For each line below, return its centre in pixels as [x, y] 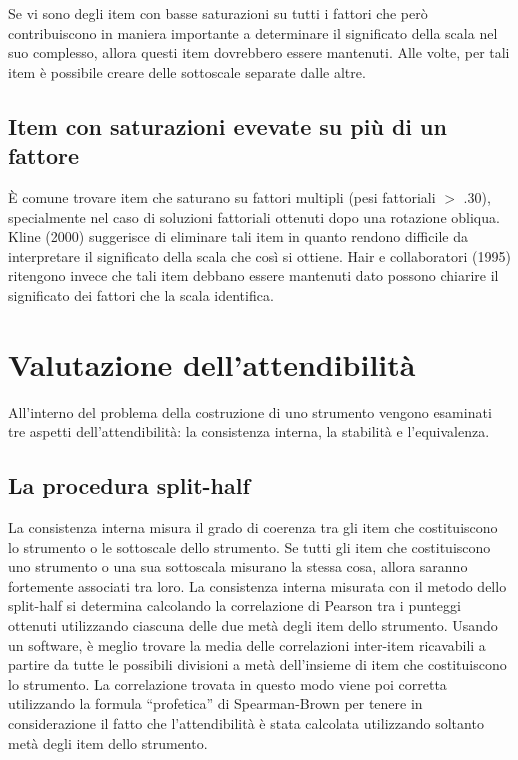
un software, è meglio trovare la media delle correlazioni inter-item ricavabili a [247, 644]
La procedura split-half [129, 485]
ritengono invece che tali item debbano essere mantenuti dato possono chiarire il [253, 275]
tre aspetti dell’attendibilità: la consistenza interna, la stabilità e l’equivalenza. [249, 431]
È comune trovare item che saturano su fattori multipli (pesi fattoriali [222, 196]
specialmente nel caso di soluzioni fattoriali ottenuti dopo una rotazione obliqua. [254, 216]
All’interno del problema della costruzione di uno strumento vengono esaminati [250, 411]
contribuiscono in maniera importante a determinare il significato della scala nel [253, 32]
